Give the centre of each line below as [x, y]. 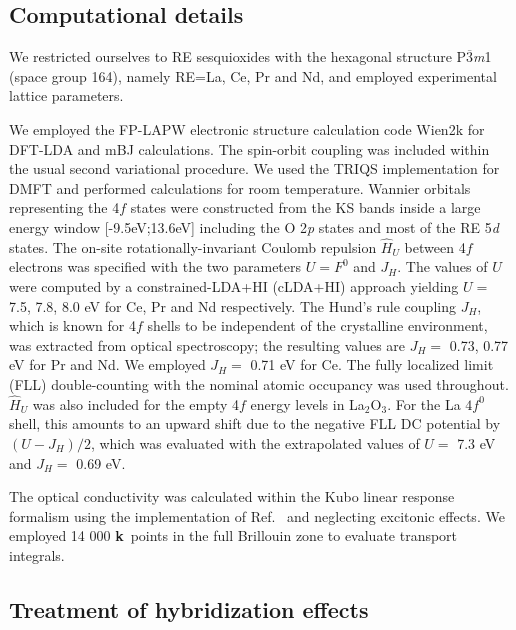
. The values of [442, 266]
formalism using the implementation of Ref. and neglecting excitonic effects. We [257, 515]
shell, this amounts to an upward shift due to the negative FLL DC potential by [255, 423]
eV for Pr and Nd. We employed [107, 364]
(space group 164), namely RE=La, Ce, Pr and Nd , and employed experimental [253, 75]
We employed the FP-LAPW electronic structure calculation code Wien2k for [247, 128]
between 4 [435, 246]
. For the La [424, 403]
